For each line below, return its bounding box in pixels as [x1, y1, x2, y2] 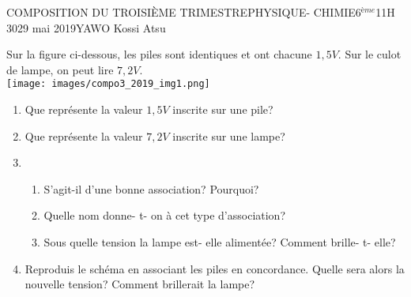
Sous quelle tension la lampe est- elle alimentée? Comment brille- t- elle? [43, 234, 396, 250]
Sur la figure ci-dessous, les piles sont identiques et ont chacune [6, 46, 312, 62]
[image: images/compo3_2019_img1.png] [6, 78, 210, 90]
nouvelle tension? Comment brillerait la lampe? [25, 276, 255, 292]
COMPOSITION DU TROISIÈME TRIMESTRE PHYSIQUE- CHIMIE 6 [6, 4, 361, 20]
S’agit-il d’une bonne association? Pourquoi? [43, 180, 259, 197]
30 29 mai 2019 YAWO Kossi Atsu [6, 19, 166, 36]
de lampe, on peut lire [6, 61, 114, 77]
